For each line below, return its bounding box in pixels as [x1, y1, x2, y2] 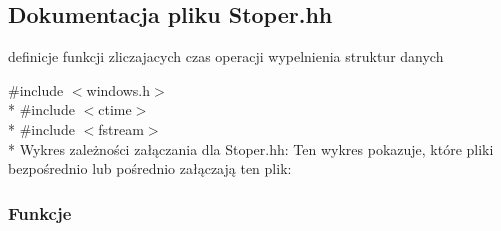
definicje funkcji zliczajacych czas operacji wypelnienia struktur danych [8, 46, 444, 67]
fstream [98, 118, 144, 139]
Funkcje [8, 200, 72, 225]
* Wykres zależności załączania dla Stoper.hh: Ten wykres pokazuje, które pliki [8, 138, 494, 159]
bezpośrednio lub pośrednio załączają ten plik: [8, 158, 292, 179]
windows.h [86, 79, 151, 100]
